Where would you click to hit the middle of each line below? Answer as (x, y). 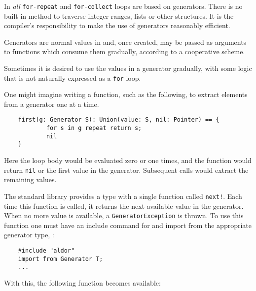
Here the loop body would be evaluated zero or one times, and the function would (128, 160)
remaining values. (30, 179)
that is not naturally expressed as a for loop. (73, 78)
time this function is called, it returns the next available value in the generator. (124, 206)
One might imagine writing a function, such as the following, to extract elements (126, 94)
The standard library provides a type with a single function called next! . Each (123, 196)
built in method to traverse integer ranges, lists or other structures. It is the (119, 16)
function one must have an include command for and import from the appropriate (128, 225)
